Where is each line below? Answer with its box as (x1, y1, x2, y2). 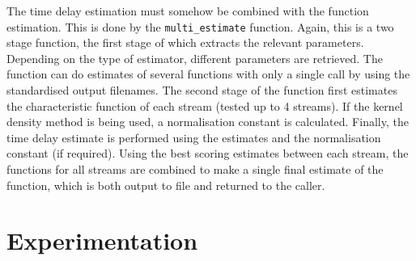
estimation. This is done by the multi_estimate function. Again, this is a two (6, 18, 394, 35)
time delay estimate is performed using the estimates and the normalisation (6, 128, 381, 145)
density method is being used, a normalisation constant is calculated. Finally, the (6, 113, 409, 130)
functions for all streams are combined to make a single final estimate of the (6, 161, 384, 177)
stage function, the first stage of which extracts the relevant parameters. (6, 34, 364, 51)
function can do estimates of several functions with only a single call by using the (6, 65, 410, 82)
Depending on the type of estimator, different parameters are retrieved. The (6, 49, 383, 66)
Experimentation (6, 224, 198, 257)
